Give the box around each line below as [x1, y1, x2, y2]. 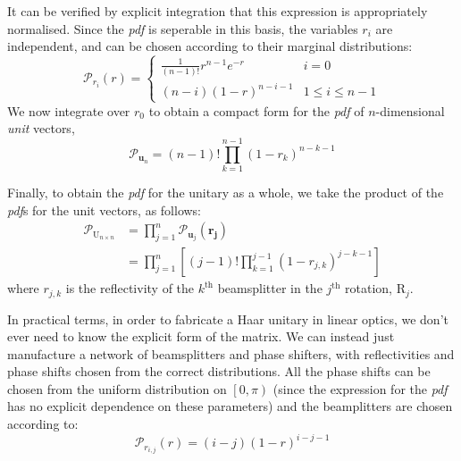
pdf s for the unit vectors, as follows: [7, 200, 201, 219]
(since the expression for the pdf [272, 379, 448, 398]
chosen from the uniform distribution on [7, 379, 227, 398]
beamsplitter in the [217, 279, 323, 298]
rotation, [345, 279, 392, 298]
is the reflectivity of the [65, 279, 195, 298]
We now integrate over [7, 101, 130, 120]
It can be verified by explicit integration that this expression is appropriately [7, 2, 428, 20]
